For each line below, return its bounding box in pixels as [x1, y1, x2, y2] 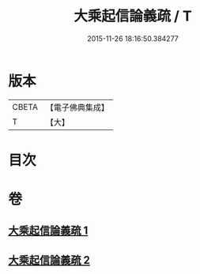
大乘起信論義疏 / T [74, 7, 192, 25]
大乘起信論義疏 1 [8, 224, 89, 238]
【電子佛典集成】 [45, 102, 109, 113]
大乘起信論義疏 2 [8, 253, 91, 267]
